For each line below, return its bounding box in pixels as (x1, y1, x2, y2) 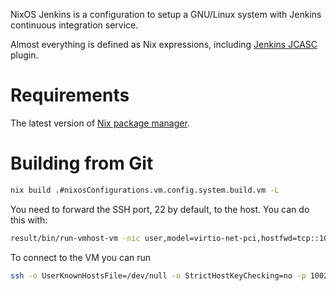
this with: (10, 214, 48, 226)
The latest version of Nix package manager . (10, 117, 190, 129)
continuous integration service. (10, 19, 139, 31)
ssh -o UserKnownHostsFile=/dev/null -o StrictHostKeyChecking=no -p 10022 (10, 270, 333, 281)
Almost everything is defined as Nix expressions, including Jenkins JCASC (10, 39, 318, 50)
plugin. (10, 49, 39, 61)
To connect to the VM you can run (10, 251, 152, 263)
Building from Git (10, 152, 154, 175)
